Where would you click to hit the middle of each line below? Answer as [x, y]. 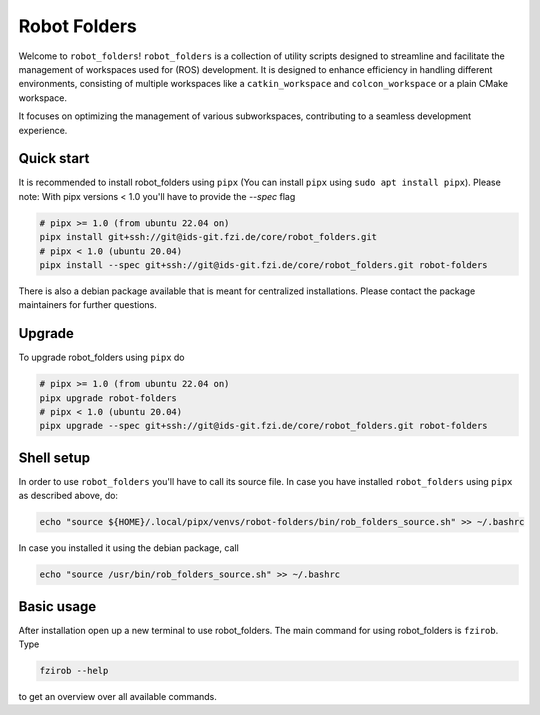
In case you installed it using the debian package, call [128, 548]
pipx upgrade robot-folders [108, 398]
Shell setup [54, 457]
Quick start [54, 158]
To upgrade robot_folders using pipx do [101, 357]
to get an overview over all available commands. [117, 697]
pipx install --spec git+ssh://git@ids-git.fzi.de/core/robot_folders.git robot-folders [264, 264]
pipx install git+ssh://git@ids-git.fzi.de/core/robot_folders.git [208, 237]
